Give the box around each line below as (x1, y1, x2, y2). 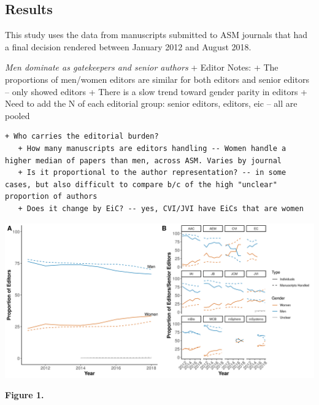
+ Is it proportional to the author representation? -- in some (18, 168, 286, 177)
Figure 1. (5, 388, 44, 401)
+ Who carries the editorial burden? (5, 132, 159, 141)
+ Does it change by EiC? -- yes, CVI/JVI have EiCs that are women (18, 204, 304, 213)
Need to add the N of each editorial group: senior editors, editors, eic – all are (5, 97, 298, 110)
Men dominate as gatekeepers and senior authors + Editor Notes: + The (5, 61, 279, 74)
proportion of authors (5, 192, 98, 201)
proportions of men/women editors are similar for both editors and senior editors (5, 72, 309, 85)
